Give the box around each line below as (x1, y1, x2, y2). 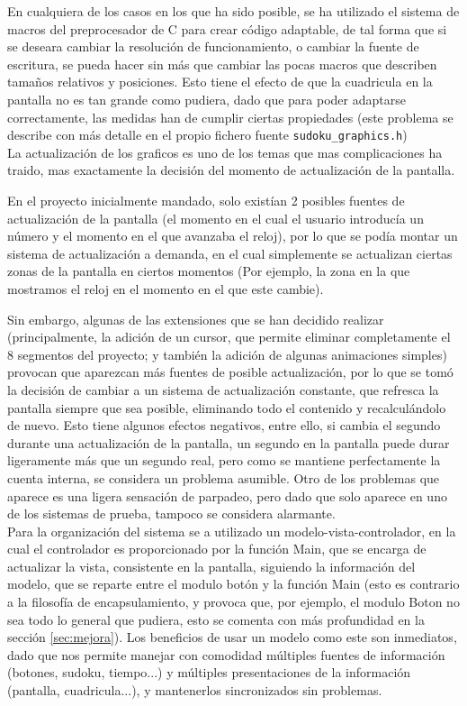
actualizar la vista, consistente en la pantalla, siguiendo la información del (7, 556, 416, 575)
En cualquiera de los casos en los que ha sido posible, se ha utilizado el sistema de (7, 2, 460, 20)
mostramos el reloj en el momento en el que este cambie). (7, 279, 324, 298)
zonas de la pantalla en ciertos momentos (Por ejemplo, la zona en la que (7, 261, 410, 280)
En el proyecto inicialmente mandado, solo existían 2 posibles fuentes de (7, 191, 405, 209)
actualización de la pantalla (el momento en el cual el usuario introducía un (7, 208, 424, 227)
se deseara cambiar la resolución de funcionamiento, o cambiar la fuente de (7, 37, 419, 56)
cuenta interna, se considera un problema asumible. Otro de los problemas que (7, 468, 440, 487)
